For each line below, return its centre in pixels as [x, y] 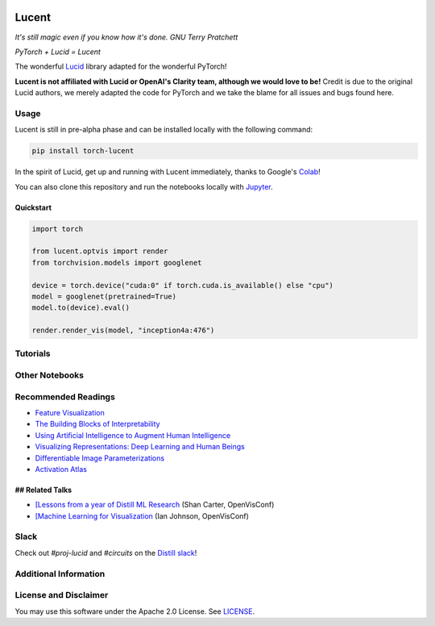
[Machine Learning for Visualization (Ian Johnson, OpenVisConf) [142, 515]
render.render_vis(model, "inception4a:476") [123, 330]
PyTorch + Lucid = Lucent [58, 52]
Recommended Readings [65, 397]
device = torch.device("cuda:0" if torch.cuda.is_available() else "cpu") [183, 285]
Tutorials [33, 353]
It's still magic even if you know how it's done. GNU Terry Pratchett [126, 37]
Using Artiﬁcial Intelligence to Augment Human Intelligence [133, 435]
